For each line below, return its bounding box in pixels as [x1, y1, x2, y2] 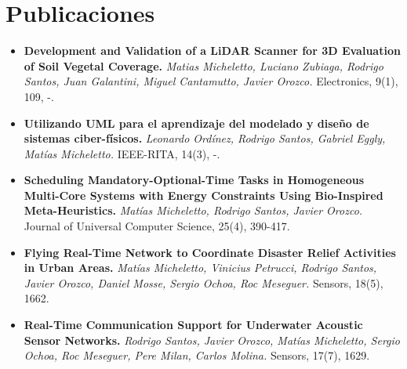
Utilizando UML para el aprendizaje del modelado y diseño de [24, 114, 369, 131]
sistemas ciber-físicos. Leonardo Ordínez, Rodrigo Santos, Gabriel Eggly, [24, 130, 386, 147]
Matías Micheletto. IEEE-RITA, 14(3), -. [24, 145, 220, 161]
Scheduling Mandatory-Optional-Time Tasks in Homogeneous [24, 172, 365, 188]
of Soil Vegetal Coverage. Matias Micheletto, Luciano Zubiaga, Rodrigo [24, 57, 383, 74]
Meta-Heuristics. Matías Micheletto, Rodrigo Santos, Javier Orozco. [24, 202, 363, 219]
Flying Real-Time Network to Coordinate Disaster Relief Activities [24, 244, 396, 260]
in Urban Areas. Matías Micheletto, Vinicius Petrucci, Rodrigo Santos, [24, 259, 377, 276]
